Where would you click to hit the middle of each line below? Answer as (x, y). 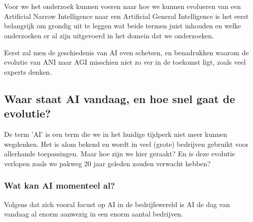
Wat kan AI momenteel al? (60, 185)
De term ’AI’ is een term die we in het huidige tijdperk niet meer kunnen (116, 134)
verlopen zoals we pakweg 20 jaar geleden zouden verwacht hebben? (107, 163)
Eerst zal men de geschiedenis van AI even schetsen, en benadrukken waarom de (126, 52)
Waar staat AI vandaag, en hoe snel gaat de (120, 98)
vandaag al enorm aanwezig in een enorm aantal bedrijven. (94, 214)
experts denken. (28, 71)
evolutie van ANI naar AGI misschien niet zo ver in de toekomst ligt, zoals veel (125, 62)
